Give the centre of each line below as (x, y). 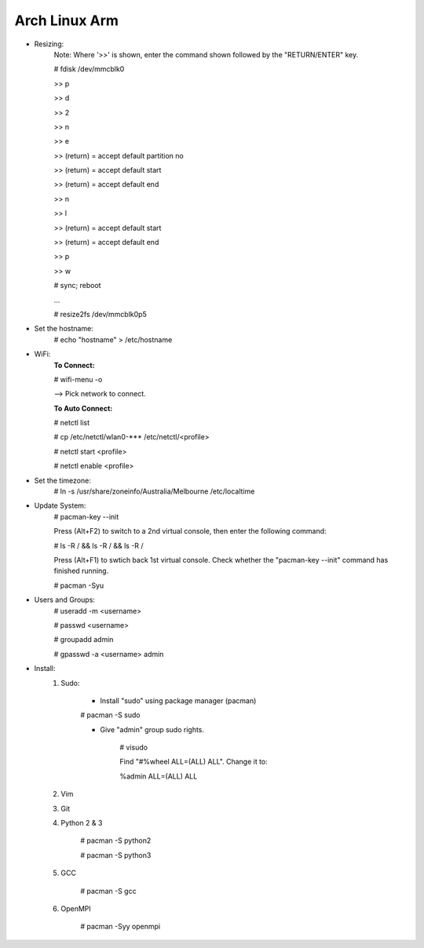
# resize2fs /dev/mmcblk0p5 (100, 314)
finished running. (81, 571)
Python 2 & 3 (82, 823)
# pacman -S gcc (108, 891)
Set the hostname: (64, 329)
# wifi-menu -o (78, 379)
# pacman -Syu (79, 585)
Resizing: (49, 44)
